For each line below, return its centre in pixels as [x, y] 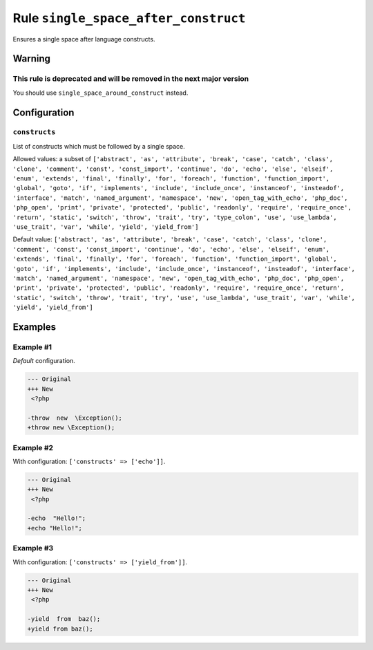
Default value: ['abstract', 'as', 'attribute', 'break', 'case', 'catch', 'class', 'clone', [170, 239]
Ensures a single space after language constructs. [84, 39]
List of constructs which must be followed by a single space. [99, 146]
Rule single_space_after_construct [129, 18]
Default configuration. [44, 361]
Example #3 [33, 548]
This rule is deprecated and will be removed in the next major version [131, 79]
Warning [32, 59]
